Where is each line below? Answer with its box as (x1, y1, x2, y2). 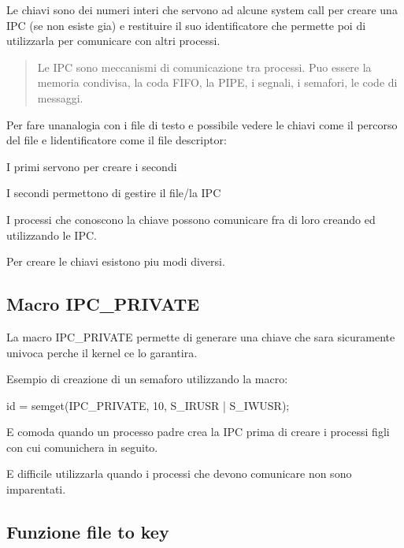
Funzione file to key (6, 520, 169, 544)
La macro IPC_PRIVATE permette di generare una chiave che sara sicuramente (6, 328, 395, 345)
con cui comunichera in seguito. (6, 438, 158, 455)
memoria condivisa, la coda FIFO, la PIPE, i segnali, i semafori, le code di (37, 74, 398, 91)
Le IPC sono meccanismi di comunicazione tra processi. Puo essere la (37, 58, 372, 75)
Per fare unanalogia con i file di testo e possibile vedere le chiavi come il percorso (6, 116, 398, 132)
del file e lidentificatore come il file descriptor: (6, 132, 227, 148)
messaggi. (37, 89, 83, 106)
